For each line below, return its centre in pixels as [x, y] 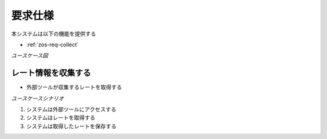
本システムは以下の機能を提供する [54, 34]
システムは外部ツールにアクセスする [71, 110]
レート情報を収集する [51, 73]
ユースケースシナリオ [38, 98]
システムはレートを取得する [61, 118]
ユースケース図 [30, 56]
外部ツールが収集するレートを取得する [74, 87]
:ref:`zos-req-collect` [52, 45]
